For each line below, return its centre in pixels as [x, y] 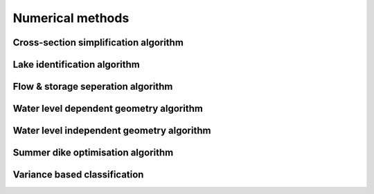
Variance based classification [78, 175]
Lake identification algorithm [76, 65]
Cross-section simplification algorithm [98, 42]
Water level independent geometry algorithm [112, 131]
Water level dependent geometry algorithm [108, 109]
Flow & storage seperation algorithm [93, 87]
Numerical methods [71, 18]
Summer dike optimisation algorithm [93, 153]
